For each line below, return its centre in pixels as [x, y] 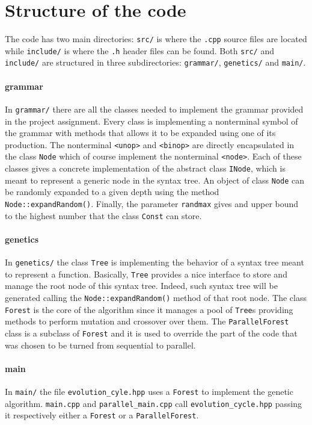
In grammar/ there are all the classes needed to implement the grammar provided [154, 109]
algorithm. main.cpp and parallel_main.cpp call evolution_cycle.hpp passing [154, 403]
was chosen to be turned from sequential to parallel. [100, 345]
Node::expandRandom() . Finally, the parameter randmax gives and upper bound [152, 203]
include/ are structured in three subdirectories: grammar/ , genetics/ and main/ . [155, 62]
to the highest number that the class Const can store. [103, 215]
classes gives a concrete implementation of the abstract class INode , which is [145, 168]
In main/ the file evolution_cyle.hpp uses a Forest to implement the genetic [149, 391]
